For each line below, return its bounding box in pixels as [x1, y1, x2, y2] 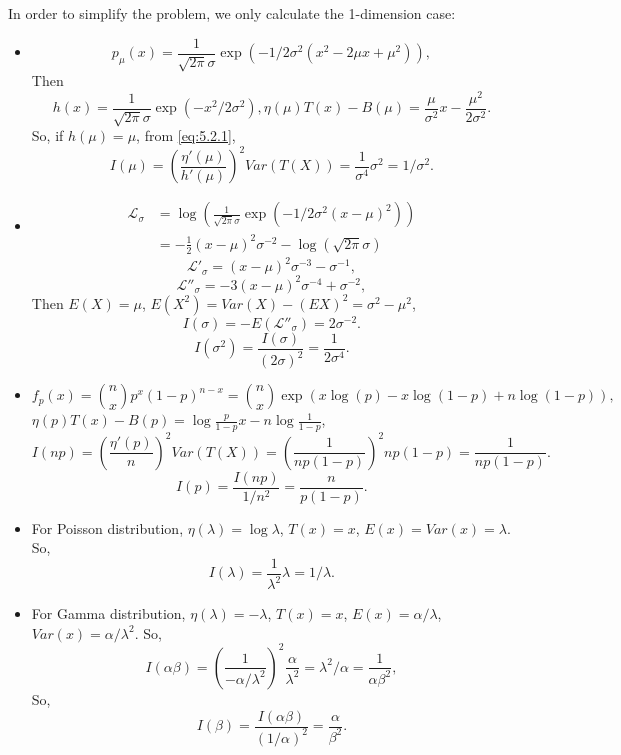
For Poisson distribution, [31, 517, 184, 538]
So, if [31, 125, 64, 146]
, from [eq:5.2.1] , [136, 125, 236, 146]
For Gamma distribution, [31, 603, 186, 624]
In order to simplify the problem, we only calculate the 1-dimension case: [8, 3, 456, 23]
